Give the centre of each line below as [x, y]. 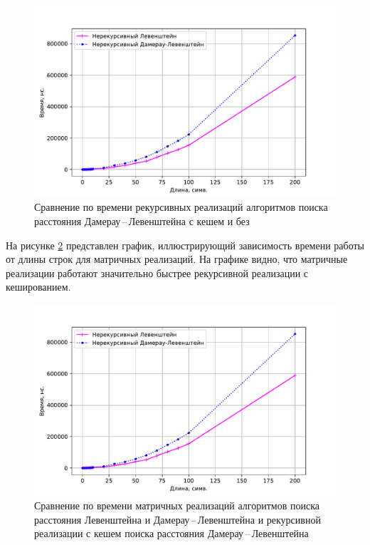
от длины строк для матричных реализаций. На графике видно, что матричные [177, 259]
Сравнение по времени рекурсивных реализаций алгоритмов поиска [181, 207]
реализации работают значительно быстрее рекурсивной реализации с [157, 272]
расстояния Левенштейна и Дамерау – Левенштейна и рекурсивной [178, 519]
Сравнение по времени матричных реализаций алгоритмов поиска [177, 505]
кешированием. [38, 287]
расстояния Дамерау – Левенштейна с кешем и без [142, 220]
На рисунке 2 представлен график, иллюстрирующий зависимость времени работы [185, 245]
